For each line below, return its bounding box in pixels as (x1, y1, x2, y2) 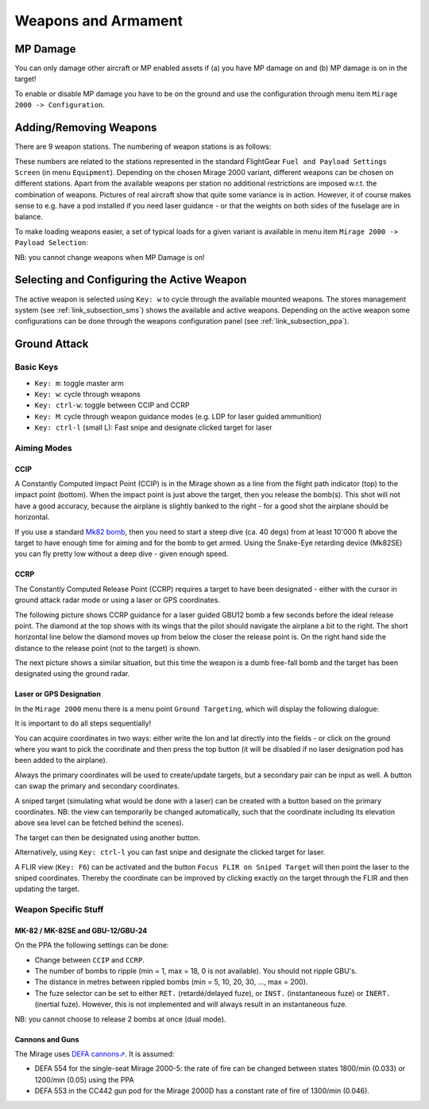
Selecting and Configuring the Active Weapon (14, 273, 247, 286)
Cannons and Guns (14, 1034, 79, 1044)
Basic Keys (14, 362, 59, 373)
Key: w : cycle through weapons (34, 389, 141, 399)
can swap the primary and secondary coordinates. (14, 781, 180, 791)
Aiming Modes (14, 442, 72, 453)
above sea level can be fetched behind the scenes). (14, 818, 184, 827)
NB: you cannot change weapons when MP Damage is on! (14, 252, 206, 262)
